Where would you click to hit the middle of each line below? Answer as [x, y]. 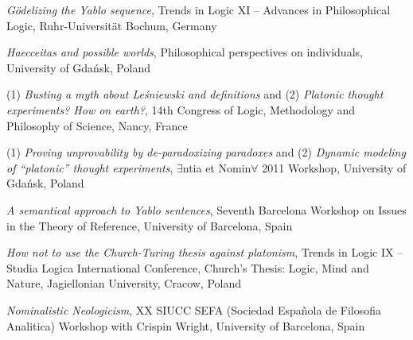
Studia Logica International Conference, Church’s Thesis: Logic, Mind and [188, 267]
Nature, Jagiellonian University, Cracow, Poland [124, 283]
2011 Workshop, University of [334, 167]
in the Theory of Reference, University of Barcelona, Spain [150, 225]
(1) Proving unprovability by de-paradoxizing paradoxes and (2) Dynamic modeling [206, 152]
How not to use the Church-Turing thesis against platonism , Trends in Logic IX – [205, 252]
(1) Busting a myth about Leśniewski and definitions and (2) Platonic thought [195, 94]
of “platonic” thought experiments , [90, 167]
